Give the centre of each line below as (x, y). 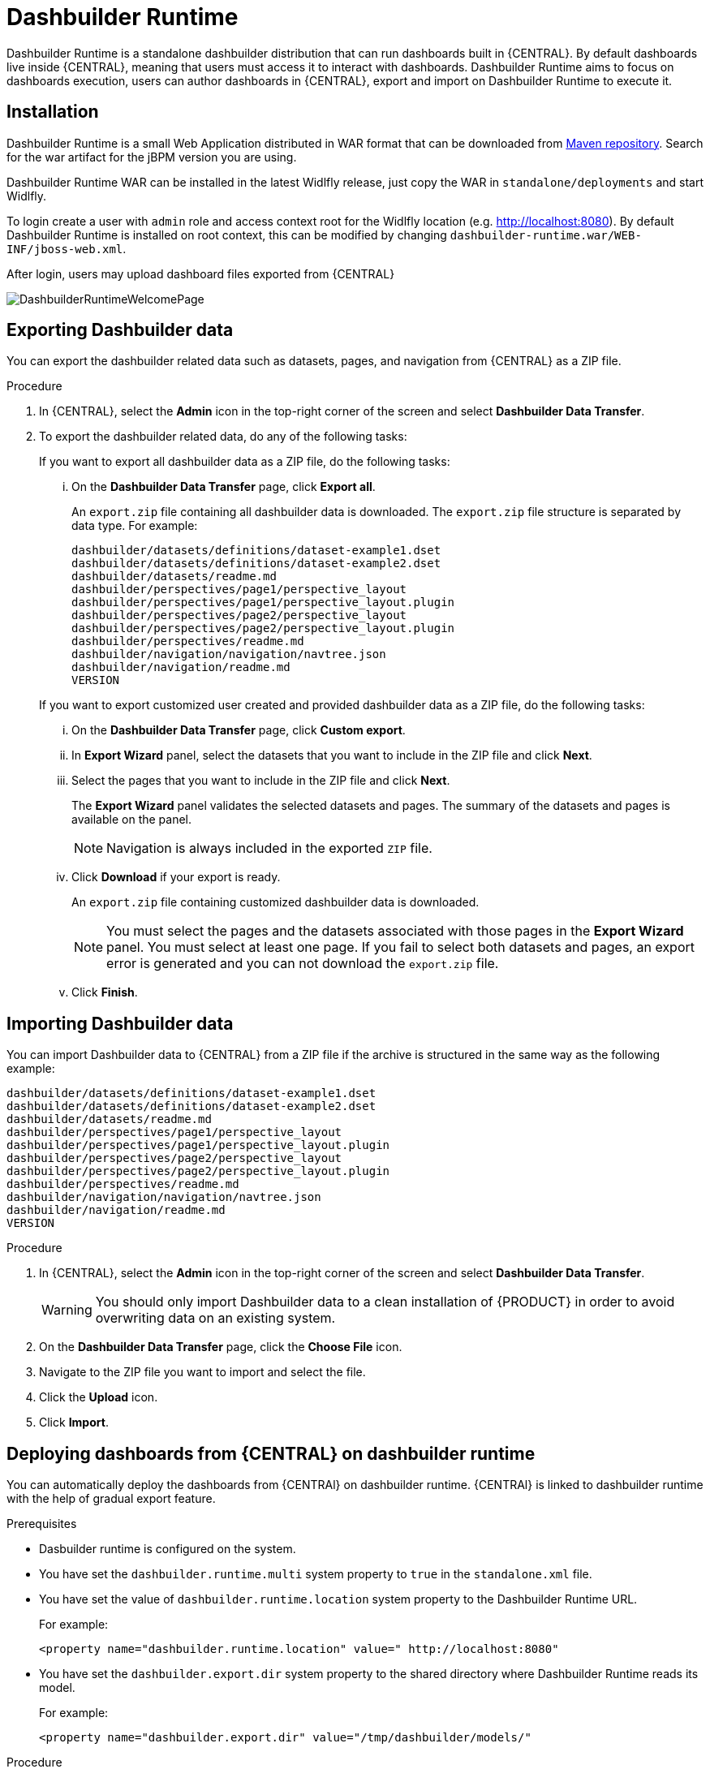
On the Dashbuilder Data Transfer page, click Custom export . (239, 730)
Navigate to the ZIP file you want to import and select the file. (202, 1372)
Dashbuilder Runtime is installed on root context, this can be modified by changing (227, 235)
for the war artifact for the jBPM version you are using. (152, 157)
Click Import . (74, 1423)
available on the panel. (132, 820)
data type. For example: (135, 526)
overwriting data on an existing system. (215, 1318)
